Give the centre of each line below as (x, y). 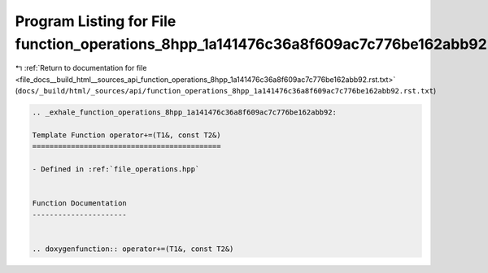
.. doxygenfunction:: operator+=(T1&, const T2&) (133, 249)
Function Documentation (80, 204)
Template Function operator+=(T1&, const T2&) (126, 135)
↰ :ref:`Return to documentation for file (81, 68)
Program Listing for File (96, 21)
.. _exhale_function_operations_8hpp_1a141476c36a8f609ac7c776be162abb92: (185, 113)
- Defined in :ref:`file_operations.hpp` (116, 169)
